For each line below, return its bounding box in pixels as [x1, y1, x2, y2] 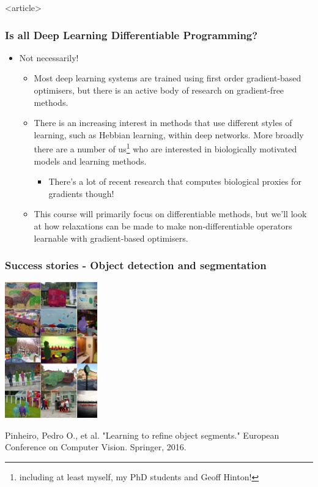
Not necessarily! [19, 51, 79, 64]
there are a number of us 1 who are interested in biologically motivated [34, 141, 297, 155]
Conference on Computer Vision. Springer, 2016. [5, 441, 187, 453]
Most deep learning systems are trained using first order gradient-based [34, 72, 301, 84]
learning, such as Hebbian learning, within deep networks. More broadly [34, 128, 304, 141]
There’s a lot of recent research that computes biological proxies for [48, 175, 301, 188]
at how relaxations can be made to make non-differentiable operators [34, 220, 292, 232]
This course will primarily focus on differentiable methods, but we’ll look [34, 207, 307, 220]
